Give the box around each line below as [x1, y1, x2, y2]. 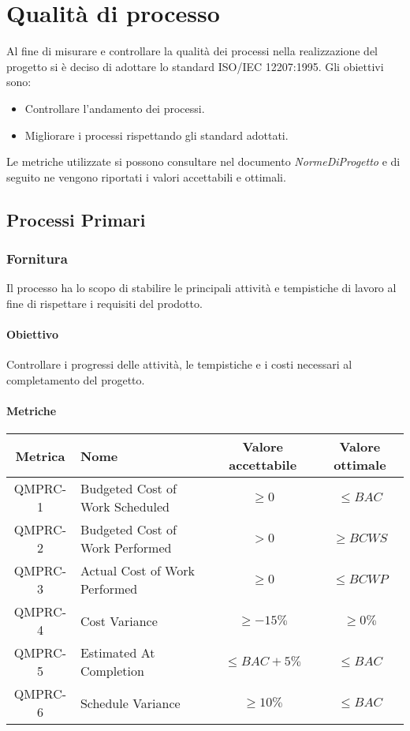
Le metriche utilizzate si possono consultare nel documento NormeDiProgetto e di [6, 153, 401, 170]
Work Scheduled [80, 497, 170, 516]
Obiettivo [6, 326, 58, 343]
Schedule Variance [80, 693, 181, 712]
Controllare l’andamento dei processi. [24, 99, 205, 116]
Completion [80, 662, 144, 680]
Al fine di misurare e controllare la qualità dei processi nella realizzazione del [6, 43, 378, 59]
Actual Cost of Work [80, 561, 195, 580]
